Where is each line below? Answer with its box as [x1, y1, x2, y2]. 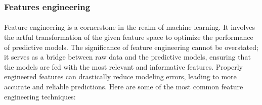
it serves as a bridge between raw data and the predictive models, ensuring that [4, 51, 251, 62]
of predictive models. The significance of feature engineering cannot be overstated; [4, 41, 258, 52]
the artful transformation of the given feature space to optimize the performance [4, 32, 253, 42]
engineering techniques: [4, 91, 76, 101]
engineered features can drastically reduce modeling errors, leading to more [4, 71, 237, 82]
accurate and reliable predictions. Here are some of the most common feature [4, 81, 243, 91]
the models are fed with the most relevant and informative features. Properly [4, 61, 243, 72]
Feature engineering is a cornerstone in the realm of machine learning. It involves [4, 22, 255, 32]
